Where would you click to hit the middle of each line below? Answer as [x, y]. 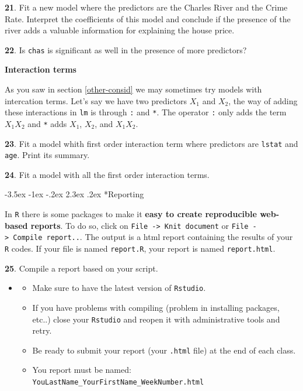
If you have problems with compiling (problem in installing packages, [156, 307]
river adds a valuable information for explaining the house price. [120, 30]
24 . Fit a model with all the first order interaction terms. [107, 174]
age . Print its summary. [47, 155]
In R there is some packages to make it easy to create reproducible [131, 214]
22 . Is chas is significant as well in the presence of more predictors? [126, 49]
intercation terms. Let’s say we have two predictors [96, 100]
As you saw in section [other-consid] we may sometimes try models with [133, 89]
